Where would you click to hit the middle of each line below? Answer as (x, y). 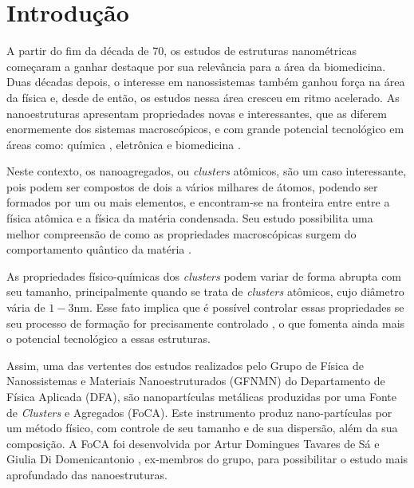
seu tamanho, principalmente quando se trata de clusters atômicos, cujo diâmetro (205, 291)
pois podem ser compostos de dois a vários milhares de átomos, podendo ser (192, 186)
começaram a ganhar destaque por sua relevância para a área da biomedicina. (196, 66)
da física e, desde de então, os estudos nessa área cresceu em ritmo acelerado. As (203, 97)
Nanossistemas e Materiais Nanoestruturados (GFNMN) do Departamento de (196, 381)
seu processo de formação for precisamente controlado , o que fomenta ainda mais (206, 323)
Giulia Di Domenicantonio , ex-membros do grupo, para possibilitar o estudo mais (207, 459)
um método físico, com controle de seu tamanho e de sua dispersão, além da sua (202, 428)
